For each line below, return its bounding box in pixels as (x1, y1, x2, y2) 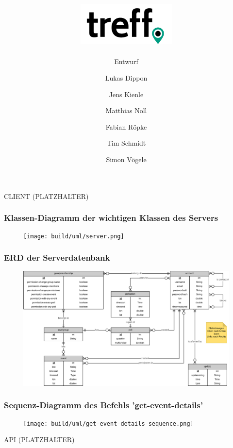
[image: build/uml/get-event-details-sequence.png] (23, 420, 194, 427)
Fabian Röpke (105, 121, 147, 132)
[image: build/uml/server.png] (23, 233, 124, 240)
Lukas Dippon (105, 73, 148, 83)
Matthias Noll (105, 105, 147, 116)
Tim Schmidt (106, 138, 146, 148)
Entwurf (114, 56, 138, 66)
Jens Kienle (109, 89, 144, 99)
